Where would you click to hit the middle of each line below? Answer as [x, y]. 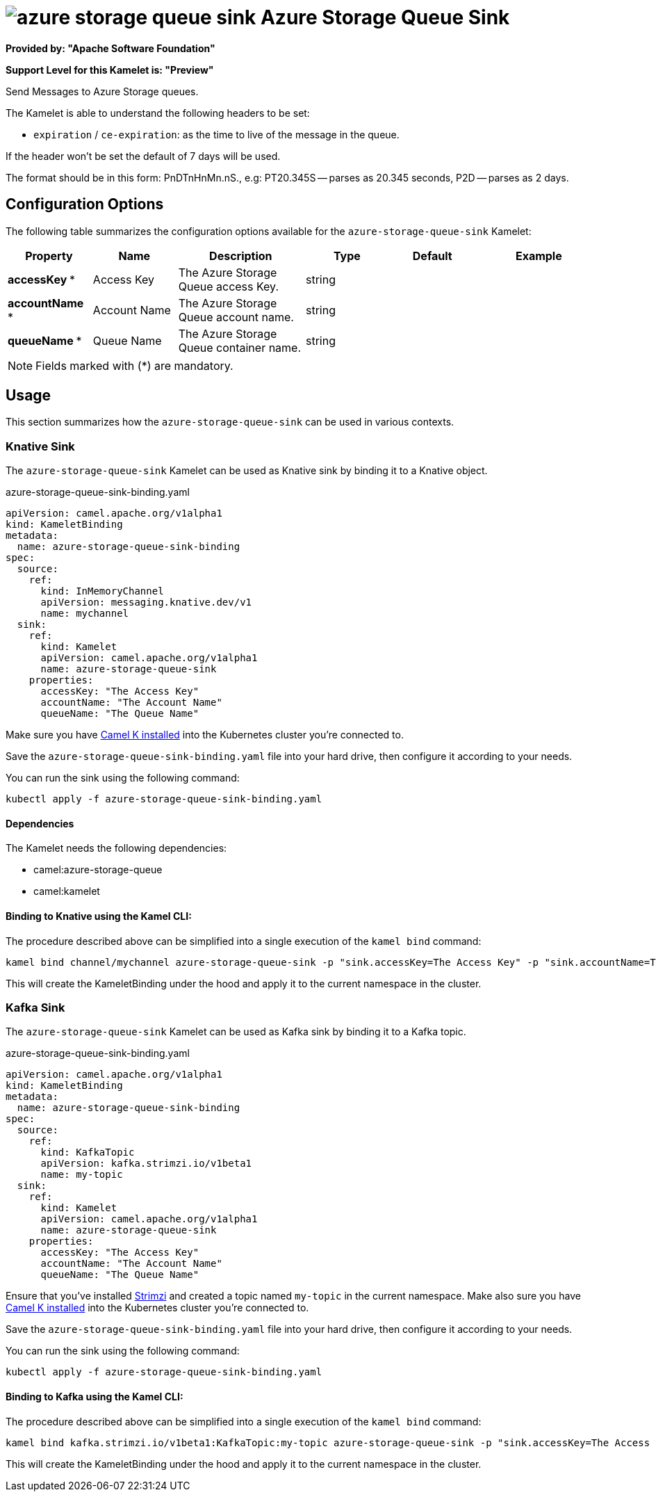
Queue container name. [240, 347]
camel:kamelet [67, 891]
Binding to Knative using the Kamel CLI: [99, 916]
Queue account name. [236, 317]
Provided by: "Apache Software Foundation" [110, 48]
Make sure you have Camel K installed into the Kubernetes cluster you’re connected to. [205, 735]
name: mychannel [85, 614]
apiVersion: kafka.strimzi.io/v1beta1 [146, 1164]
